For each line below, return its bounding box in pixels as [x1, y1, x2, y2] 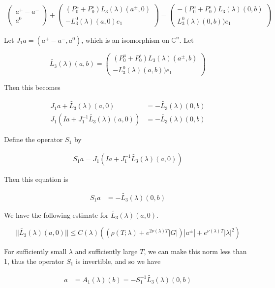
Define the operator [4, 134, 63, 144]
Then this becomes [4, 82, 61, 92]
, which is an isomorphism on [81, 34, 169, 45]
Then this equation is [4, 173, 68, 184]
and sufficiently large [75, 246, 138, 257]
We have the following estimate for [4, 209, 109, 220]
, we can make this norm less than [144, 246, 247, 257]
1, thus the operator [4, 256, 64, 266]
